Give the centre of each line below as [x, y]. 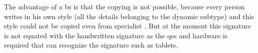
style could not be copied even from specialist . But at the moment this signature [128, 26]
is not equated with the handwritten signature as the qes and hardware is [116, 35]
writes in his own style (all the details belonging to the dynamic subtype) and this [129, 16]
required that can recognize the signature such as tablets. [91, 45]
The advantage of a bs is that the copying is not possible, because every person [124, 6]
